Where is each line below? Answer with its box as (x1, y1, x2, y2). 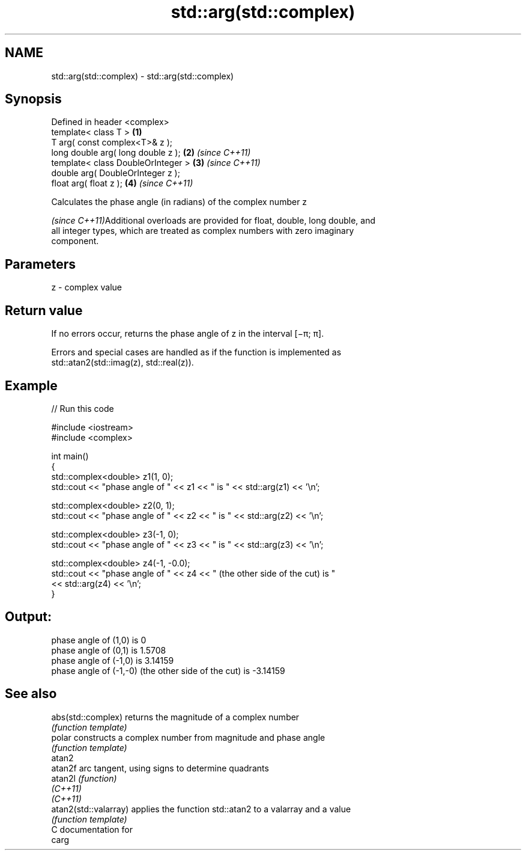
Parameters (5, 256, 76, 272)
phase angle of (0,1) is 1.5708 (51, 645, 166, 655)
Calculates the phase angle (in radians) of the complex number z (51, 197, 307, 207)
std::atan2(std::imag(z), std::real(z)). (51, 357, 194, 368)
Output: (5, 609, 52, 625)
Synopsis (5, 91, 62, 107)
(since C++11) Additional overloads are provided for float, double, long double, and (51, 215, 375, 226)
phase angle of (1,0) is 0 (51, 634, 147, 645)
